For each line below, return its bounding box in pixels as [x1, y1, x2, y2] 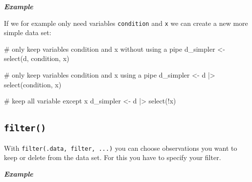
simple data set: [4, 27, 51, 38]
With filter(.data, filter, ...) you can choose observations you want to [4, 142, 237, 153]
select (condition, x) [4, 79, 62, 89]
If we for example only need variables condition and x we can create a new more [4, 18, 248, 28]
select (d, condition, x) [4, 53, 69, 63]
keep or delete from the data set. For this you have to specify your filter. [4, 152, 221, 162]
